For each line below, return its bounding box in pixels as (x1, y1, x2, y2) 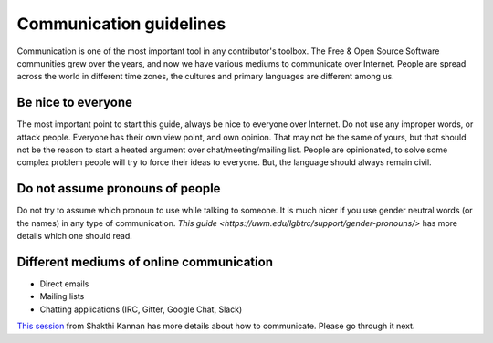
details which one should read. (16, 231, 132, 242)
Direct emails (39, 278, 89, 289)
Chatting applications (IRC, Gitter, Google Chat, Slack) (39, 304, 243, 315)
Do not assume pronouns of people (16, 181, 221, 196)
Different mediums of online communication (16, 254, 274, 269)
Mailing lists (39, 291, 85, 302)
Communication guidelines (16, 14, 226, 34)
